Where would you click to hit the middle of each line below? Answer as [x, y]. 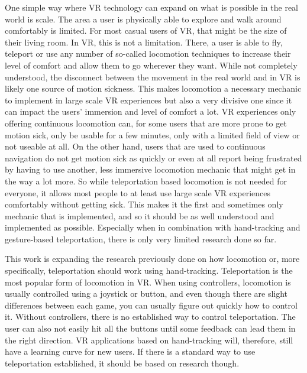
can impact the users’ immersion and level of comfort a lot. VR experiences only [151, 111]
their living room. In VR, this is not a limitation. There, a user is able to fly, [144, 42]
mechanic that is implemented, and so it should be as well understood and [140, 215]
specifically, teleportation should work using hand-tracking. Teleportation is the [149, 270]
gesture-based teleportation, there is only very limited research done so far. [141, 239]
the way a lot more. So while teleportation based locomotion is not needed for [146, 181]
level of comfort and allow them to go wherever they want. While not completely [151, 65]
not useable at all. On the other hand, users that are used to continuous [135, 146]
